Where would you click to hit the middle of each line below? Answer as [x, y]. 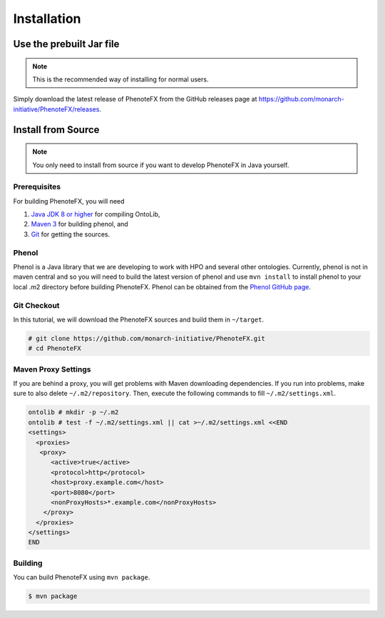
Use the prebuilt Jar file [66, 44]
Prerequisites [37, 187]
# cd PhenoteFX [55, 349]
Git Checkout [36, 305]
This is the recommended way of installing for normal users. [120, 79]
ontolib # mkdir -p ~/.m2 [73, 412]
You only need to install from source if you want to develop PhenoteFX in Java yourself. [161, 165]
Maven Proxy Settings [52, 369]
